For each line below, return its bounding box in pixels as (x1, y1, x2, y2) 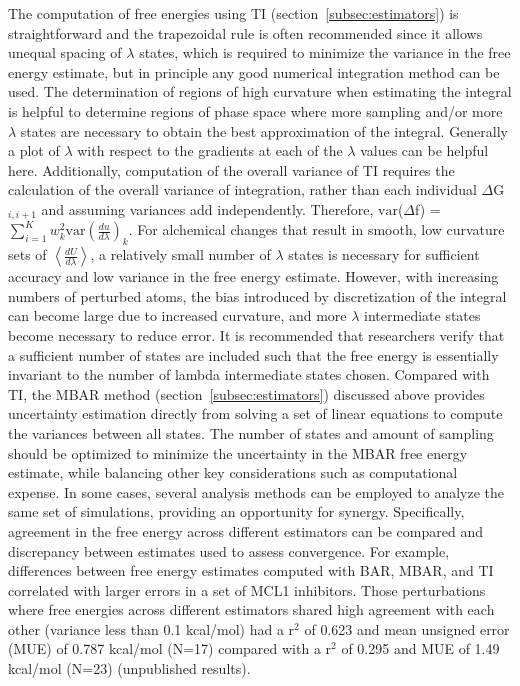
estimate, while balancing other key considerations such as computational (8, 462, 458, 483)
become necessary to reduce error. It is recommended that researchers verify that (8, 324, 505, 345)
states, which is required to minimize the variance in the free (139, 42, 511, 63)
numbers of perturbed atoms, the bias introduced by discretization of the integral (8, 285, 507, 306)
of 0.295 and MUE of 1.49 (341, 638, 500, 659)
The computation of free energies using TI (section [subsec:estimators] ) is (8, 3, 459, 23)
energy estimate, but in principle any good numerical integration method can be (8, 61, 500, 82)
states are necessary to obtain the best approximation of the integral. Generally (20, 120, 509, 141)
